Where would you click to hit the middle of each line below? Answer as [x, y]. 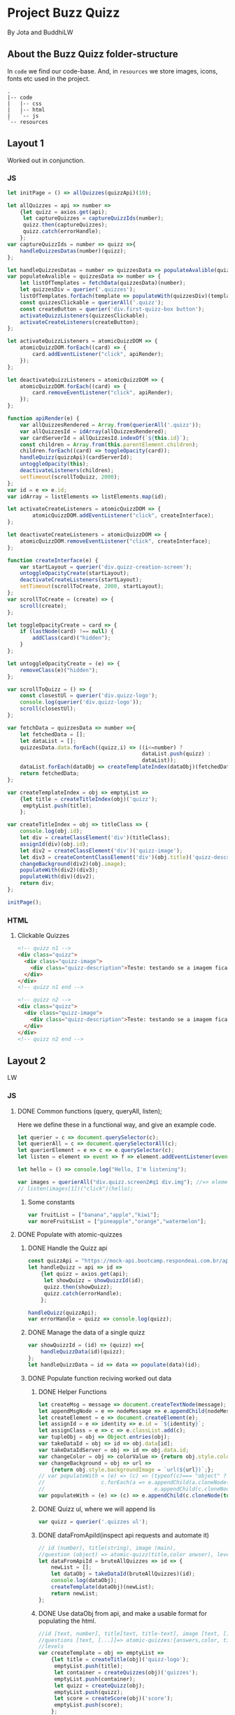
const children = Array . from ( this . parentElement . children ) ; [109, 444]
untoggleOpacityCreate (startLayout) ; [75, 574]
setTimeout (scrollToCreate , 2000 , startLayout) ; [92, 586]
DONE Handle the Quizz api [67, 1248]
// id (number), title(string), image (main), [107, 1548]
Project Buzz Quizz [64, 13]
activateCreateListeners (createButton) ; [79, 322]
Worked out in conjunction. [46, 160]
